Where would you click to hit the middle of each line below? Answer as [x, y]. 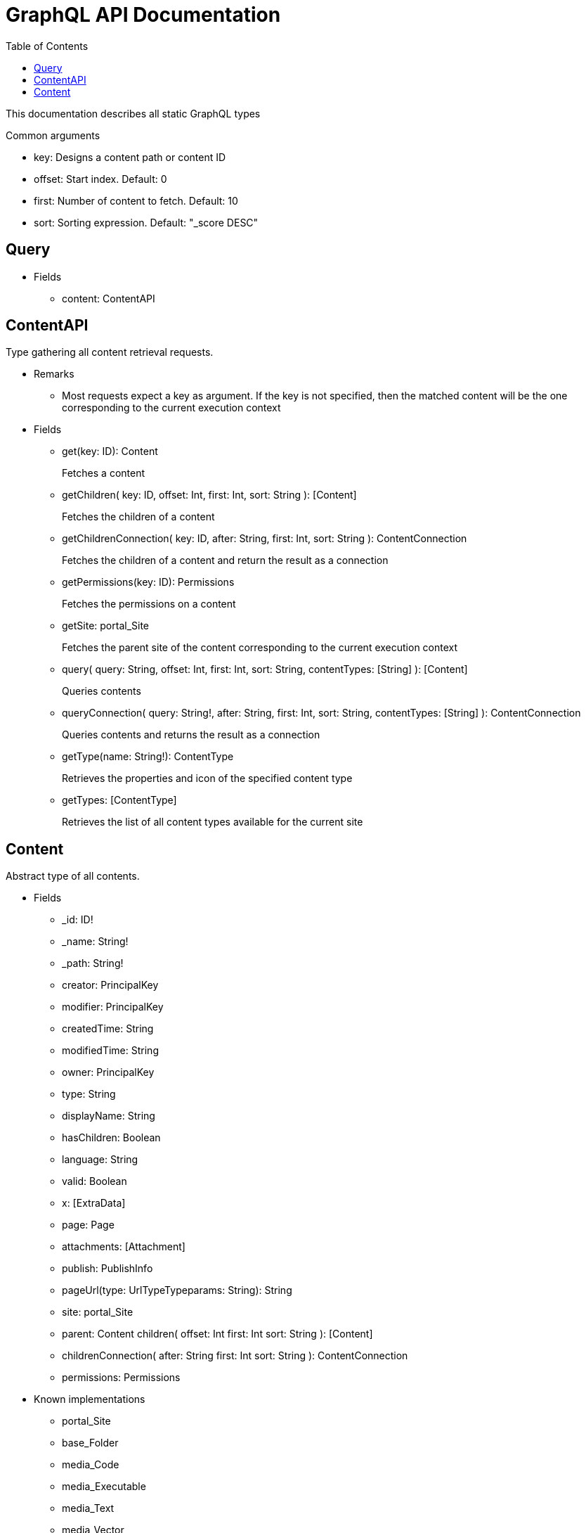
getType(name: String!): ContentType [148, 757]
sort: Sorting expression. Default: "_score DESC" [146, 222]
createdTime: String [108, 1029]
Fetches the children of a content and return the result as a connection [225, 560]
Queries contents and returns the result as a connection [191, 735]
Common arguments [53, 135]
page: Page [88, 1225]
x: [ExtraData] [94, 1203]
